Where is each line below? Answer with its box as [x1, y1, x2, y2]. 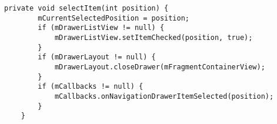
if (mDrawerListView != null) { [38, 24, 165, 32]
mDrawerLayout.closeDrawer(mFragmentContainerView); [54, 62, 265, 71]
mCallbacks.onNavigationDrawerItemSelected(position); [54, 92, 274, 100]
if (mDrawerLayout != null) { [38, 53, 156, 62]
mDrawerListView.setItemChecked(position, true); [54, 33, 253, 42]
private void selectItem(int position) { [4, 4, 169, 12]
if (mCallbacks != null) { [38, 82, 143, 91]
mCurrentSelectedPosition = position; [38, 14, 189, 22]
